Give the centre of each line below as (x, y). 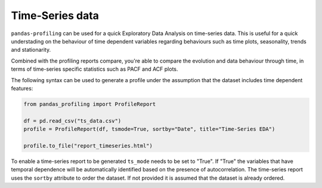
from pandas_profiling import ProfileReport (90, 104)
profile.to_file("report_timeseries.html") (88, 145)
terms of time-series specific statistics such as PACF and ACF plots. (95, 69)
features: (22, 88)
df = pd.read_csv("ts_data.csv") (72, 121)
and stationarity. (31, 50)
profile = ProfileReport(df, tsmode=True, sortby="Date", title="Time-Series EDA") (149, 129)
